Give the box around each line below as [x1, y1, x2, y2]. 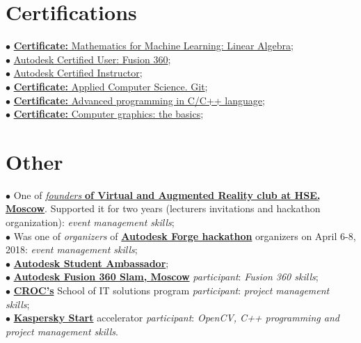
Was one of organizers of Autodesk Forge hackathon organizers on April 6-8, [13, 228, 356, 243]
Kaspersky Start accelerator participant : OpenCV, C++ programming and [13, 310, 339, 325]
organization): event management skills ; [6, 215, 175, 229]
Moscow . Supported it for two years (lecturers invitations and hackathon [6, 201, 321, 216]
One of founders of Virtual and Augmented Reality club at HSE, [13, 187, 321, 202]
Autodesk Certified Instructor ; [13, 65, 143, 80]
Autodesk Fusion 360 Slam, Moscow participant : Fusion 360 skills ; [13, 269, 319, 284]
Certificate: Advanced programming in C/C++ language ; [13, 93, 265, 107]
